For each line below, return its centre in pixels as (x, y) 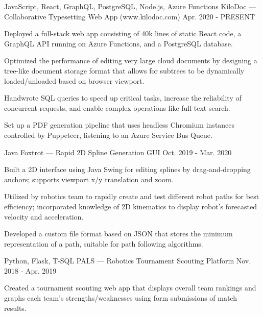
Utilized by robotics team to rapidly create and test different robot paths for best (132, 196)
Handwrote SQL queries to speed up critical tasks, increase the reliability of (123, 98)
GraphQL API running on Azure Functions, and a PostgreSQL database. (118, 43)
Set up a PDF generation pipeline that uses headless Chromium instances (119, 125)
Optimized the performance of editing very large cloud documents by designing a (131, 60)
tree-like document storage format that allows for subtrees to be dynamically (124, 70)
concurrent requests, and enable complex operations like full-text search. (117, 107)
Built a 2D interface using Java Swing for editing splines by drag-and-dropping (127, 169)
